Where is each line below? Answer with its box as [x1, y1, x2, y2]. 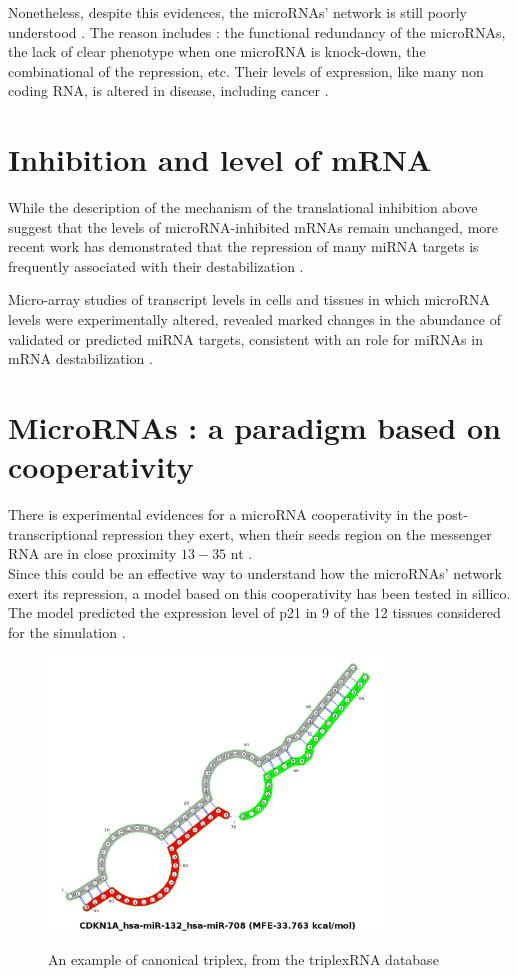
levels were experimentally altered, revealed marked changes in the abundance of [8, 309, 502, 330]
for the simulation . [8, 621, 126, 642]
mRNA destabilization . [8, 348, 153, 369]
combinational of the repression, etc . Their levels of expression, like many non [8, 60, 484, 81]
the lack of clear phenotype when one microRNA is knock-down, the [8, 41, 426, 62]
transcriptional [8, 523, 98, 544]
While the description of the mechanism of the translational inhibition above [8, 197, 478, 218]
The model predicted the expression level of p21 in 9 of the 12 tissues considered [8, 602, 501, 623]
